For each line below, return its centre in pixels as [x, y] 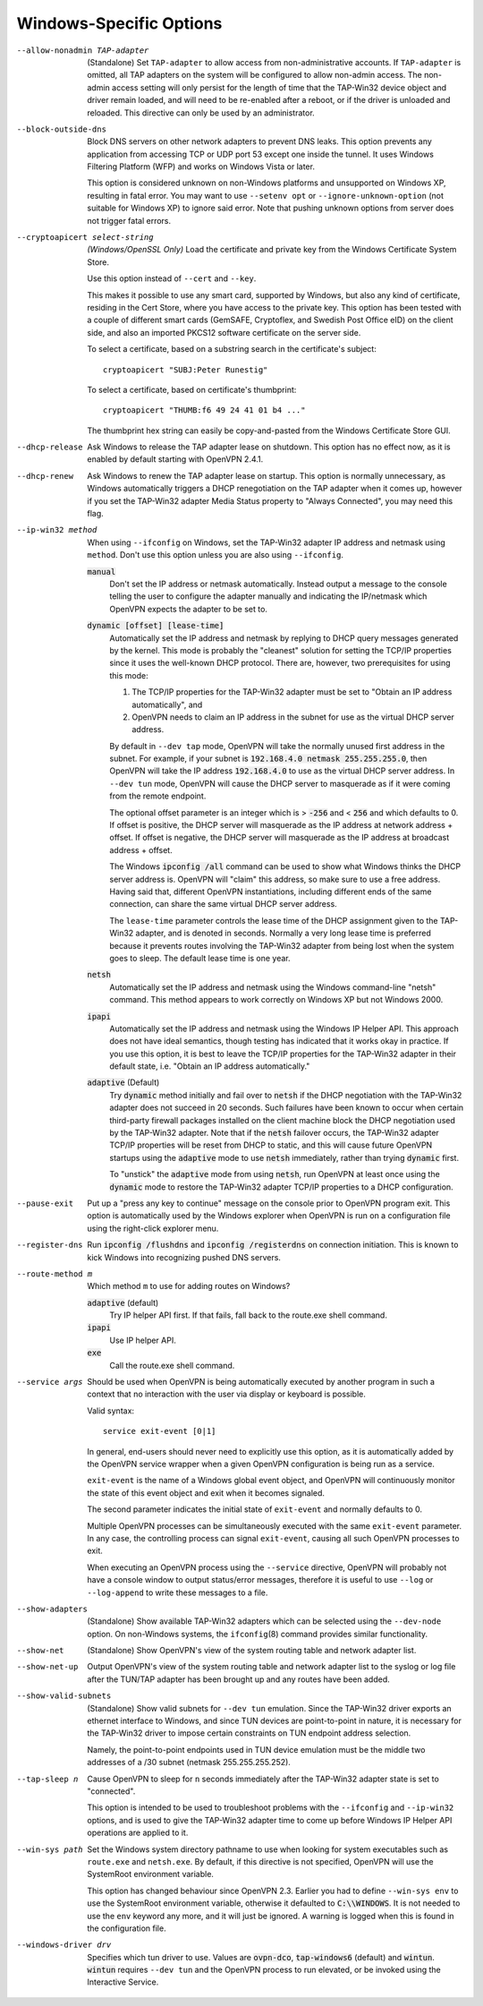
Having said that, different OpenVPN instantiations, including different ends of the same [271, 892]
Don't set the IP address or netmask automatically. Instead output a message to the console [278, 584]
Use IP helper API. [143, 1340]
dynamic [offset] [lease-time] [156, 626]
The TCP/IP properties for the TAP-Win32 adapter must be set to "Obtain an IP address [292, 692]
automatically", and [167, 704]
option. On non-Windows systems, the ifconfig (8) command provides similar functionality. [258, 1634]
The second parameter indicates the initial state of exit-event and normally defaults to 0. [255, 1509]
